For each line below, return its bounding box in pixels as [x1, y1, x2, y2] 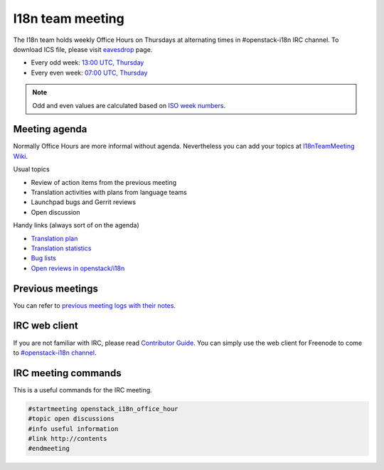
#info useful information [28, 424, 119, 433]
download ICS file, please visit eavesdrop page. [13, 45, 153, 53]
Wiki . [13, 151, 28, 160]
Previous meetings [13, 282, 99, 294]
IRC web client [13, 320, 78, 332]
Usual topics [13, 165, 50, 173]
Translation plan [31, 234, 78, 242]
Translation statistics [31, 244, 92, 252]
